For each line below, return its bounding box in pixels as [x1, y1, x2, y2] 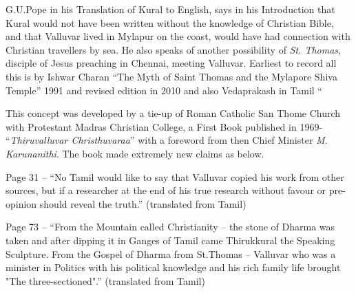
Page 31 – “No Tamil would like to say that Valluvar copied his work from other [6, 169, 344, 184]
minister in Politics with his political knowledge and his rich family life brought [6, 260, 341, 274]
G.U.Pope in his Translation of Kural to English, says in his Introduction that [6, 2, 335, 16]
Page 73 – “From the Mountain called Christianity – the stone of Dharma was [6, 219, 335, 234]
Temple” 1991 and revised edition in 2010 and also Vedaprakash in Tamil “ [6, 83, 322, 97]
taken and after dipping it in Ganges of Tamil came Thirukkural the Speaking [6, 232, 335, 247]
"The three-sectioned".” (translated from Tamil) [6, 273, 205, 287]
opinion [6, 196, 37, 210]
